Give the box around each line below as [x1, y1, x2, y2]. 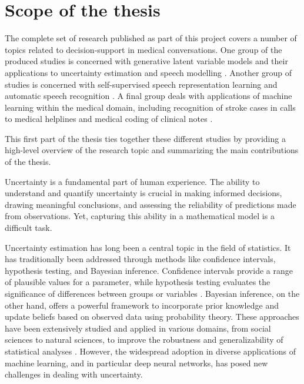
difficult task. [5, 221, 52, 234]
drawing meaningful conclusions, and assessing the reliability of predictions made [5, 198, 296, 210]
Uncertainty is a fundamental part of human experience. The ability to [5, 175, 260, 187]
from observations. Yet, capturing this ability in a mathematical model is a [5, 210, 275, 222]
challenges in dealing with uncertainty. [5, 368, 143, 380]
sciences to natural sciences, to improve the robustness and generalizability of [5, 333, 283, 346]
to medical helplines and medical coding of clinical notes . [5, 112, 213, 125]
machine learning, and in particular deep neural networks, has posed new [5, 356, 268, 369]
